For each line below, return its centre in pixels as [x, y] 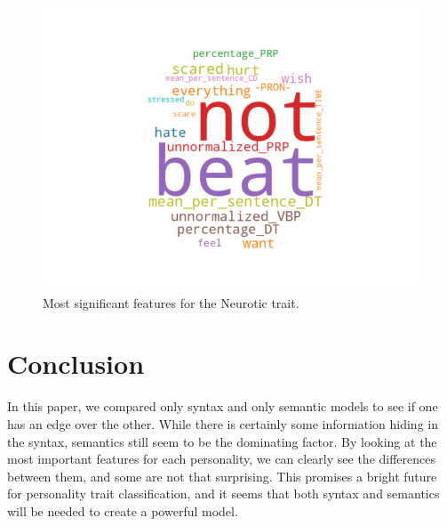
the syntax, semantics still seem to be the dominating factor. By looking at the [222, 441]
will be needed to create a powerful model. [123, 510]
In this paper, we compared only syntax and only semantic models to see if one [223, 406]
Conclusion [76, 364]
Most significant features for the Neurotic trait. [171, 302]
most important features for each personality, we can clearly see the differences [222, 459]
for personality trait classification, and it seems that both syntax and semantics [223, 494]
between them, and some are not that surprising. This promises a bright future [222, 476]
